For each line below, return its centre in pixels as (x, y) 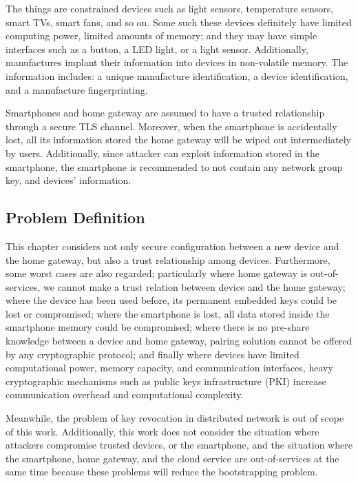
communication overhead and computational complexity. (125, 394)
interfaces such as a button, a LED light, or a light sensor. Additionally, (157, 49)
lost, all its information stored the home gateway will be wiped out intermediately (179, 140)
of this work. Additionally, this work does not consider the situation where (162, 431)
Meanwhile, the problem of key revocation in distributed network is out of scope (175, 418)
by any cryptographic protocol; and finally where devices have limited (152, 354)
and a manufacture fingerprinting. (77, 89)
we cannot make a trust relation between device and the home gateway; (194, 286)
